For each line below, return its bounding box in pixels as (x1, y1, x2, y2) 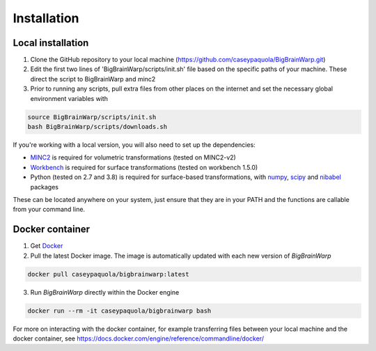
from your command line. (13, 205, 86, 214)
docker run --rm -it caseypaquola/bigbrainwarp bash (27, 306, 212, 315)
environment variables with (30, 94, 108, 102)
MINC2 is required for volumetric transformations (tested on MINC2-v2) (30, 153, 236, 162)
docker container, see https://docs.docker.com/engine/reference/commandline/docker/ (13, 334, 265, 343)
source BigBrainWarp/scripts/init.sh (27, 113, 157, 121)
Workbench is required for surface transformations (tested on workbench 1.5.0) (30, 163, 258, 171)
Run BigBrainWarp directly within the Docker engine (30, 288, 180, 296)
